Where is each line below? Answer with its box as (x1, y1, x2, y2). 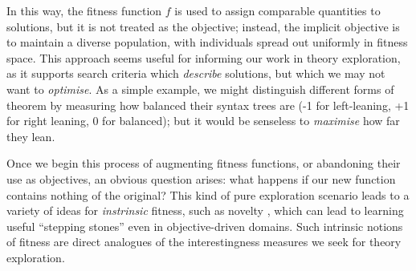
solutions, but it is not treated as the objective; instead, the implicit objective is (6, 18, 400, 34)
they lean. (6, 127, 55, 144)
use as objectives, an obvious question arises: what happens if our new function (6, 170, 396, 187)
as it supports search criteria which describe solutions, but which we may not (6, 65, 385, 82)
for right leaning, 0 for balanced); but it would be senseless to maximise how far (6, 112, 400, 129)
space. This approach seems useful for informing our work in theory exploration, (6, 49, 401, 66)
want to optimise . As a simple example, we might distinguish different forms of (6, 80, 394, 97)
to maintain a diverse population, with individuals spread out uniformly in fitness (6, 34, 408, 51)
